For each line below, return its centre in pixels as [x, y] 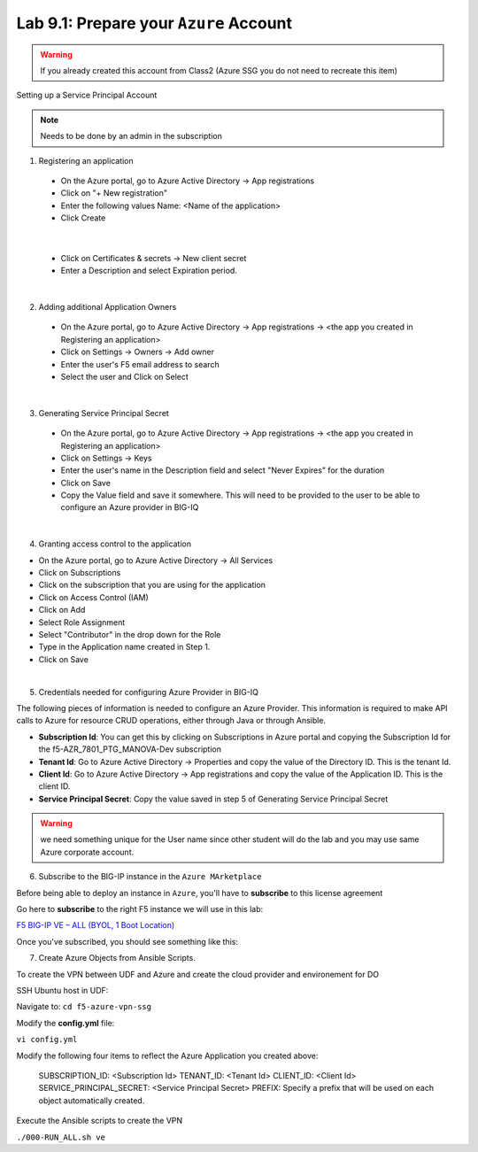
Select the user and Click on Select [125, 376]
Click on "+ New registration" [114, 193]
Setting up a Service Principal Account [87, 95]
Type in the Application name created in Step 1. [124, 647]
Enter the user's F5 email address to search [140, 364]
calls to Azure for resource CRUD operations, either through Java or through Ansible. [171, 721]
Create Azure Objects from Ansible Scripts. [117, 958]
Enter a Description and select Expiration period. [149, 271]
